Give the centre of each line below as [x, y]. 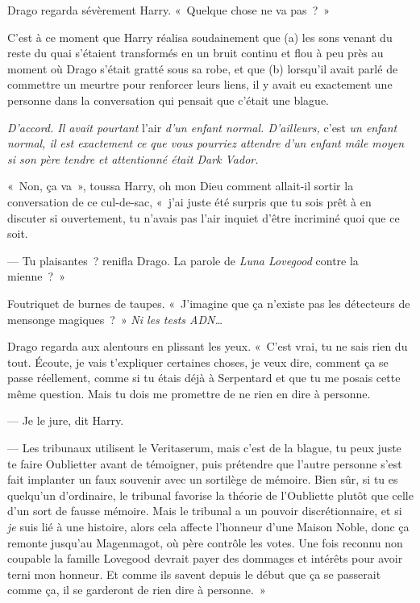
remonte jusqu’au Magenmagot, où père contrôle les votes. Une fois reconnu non [205, 542]
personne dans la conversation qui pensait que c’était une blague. [168, 100]
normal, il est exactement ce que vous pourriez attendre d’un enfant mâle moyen [206, 143]
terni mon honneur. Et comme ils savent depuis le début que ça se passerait [194, 574]
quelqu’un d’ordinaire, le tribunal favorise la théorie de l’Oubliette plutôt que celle [210, 495]
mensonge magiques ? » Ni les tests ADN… [115, 319]
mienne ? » [36, 276]
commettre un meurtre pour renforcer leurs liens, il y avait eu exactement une [200, 84]
